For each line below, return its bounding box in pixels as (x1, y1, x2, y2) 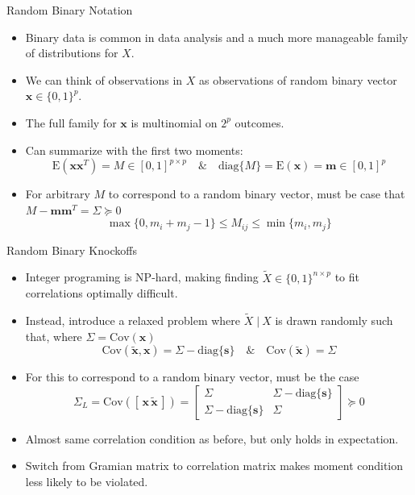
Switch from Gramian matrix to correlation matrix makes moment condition (25, 457, 404, 474)
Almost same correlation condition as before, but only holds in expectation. (25, 430, 399, 447)
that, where (25, 327, 82, 344)
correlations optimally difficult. (25, 285, 178, 302)
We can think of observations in (25, 71, 183, 88)
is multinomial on (131, 114, 218, 131)
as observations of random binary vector (198, 71, 397, 88)
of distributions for (25, 44, 118, 61)
